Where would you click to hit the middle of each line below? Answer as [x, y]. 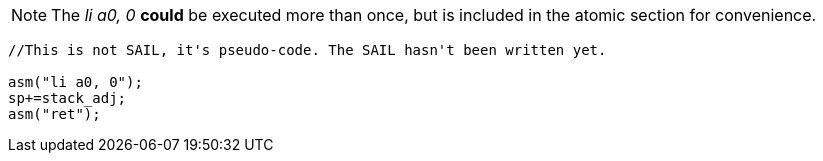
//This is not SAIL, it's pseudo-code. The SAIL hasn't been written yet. [307, 50]
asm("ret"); [54, 114]
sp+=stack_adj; [67, 98]
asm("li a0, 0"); [75, 82]
